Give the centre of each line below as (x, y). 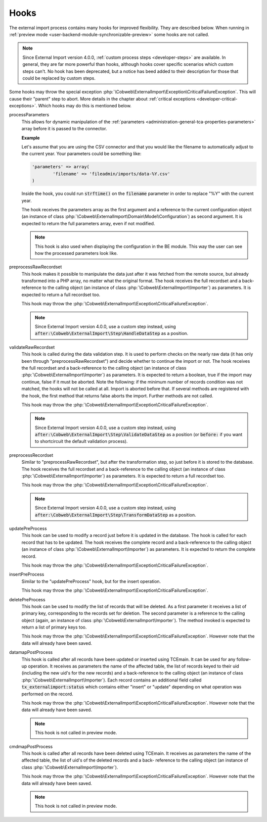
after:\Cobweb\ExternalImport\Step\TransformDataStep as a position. (115, 515)
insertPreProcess (27, 575)
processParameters (29, 115)
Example (31, 138)
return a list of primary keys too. (54, 627)
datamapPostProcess (31, 652)
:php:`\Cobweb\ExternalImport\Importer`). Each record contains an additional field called (111, 680)
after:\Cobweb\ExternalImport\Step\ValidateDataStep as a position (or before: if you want (139, 435)
